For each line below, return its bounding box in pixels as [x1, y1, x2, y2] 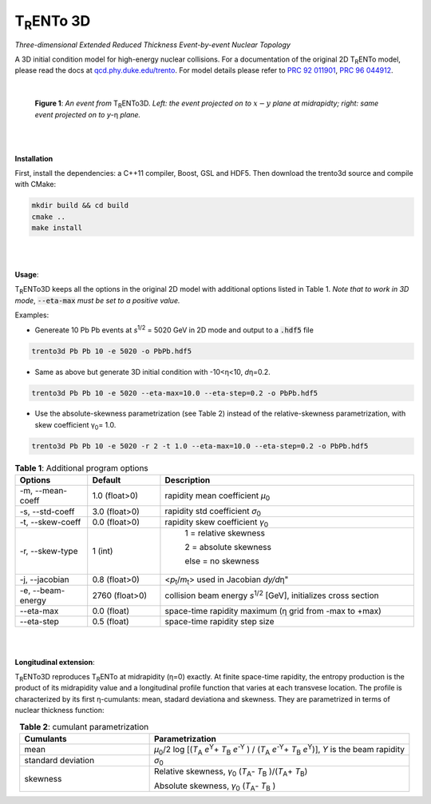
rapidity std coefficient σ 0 [164, 506, 261, 519]
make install [31, 224, 83, 233]
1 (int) [92, 545, 113, 556]
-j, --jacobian [19, 574, 69, 585]
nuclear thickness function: [14, 706, 105, 715]
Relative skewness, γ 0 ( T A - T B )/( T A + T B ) [153, 766, 308, 778]
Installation [14, 153, 53, 163]
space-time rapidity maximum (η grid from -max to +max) [164, 605, 382, 616]
